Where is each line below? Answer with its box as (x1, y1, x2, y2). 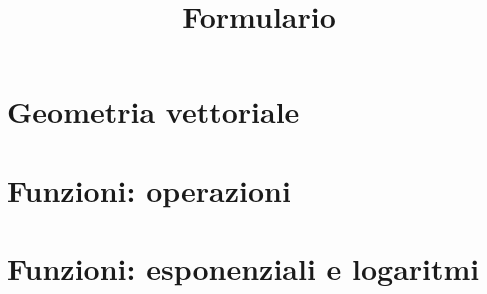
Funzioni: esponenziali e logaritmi (7, 248, 480, 289)
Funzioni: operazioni (7, 169, 291, 210)
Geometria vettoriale (7, 91, 300, 132)
